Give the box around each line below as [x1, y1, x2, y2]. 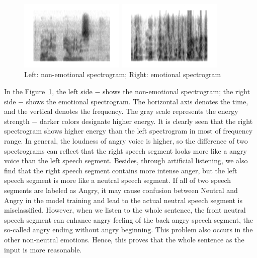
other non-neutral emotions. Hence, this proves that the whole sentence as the [4, 234, 244, 244]
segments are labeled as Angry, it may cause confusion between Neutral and [4, 184, 238, 195]
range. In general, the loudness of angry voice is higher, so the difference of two [4, 136, 248, 146]
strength [4, 115, 30, 126]
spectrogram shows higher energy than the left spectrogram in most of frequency [4, 125, 253, 136]
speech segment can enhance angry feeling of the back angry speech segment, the [4, 214, 253, 225]
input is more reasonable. [4, 244, 82, 254]
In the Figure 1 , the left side [4, 86, 93, 97]
